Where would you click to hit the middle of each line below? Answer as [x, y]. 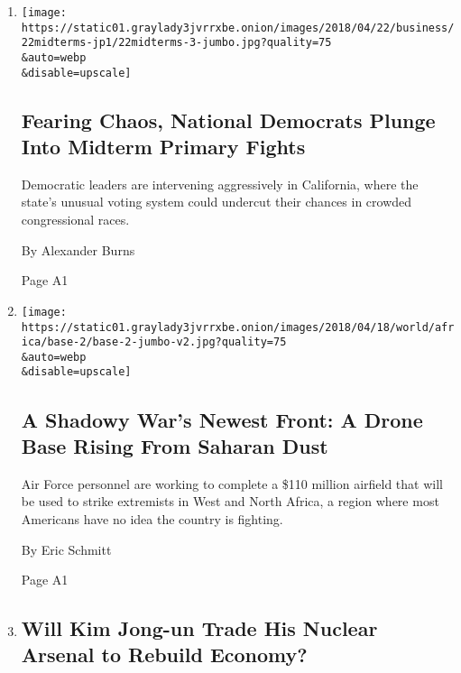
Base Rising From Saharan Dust [175, 445]
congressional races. [75, 220]
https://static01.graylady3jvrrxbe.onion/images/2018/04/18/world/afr [238, 327]
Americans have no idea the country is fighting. [152, 518]
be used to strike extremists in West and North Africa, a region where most [230, 501]
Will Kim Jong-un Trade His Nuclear [199, 628]
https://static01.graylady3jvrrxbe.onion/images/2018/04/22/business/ [238, 28]
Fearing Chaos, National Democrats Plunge [228, 120]
